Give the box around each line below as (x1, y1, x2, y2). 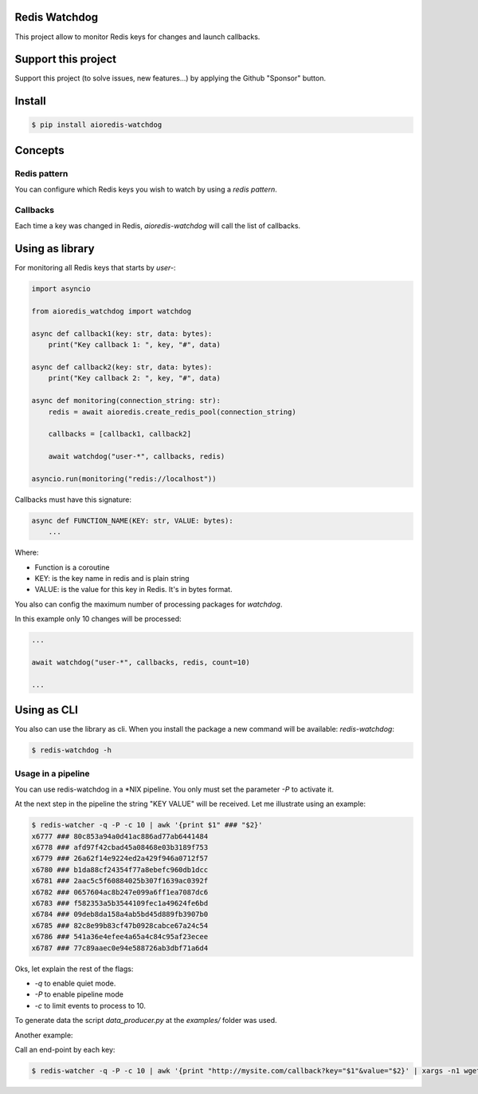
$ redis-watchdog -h (31, 746, 112, 755)
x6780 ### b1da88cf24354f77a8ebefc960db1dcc (31, 865, 209, 874)
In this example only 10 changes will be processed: (14, 614, 182, 624)
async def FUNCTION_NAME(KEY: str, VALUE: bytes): (31, 515, 234, 525)
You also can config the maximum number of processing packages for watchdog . (14, 599, 283, 609)
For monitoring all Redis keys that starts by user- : (14, 263, 176, 273)
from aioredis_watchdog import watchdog (31, 306, 191, 315)
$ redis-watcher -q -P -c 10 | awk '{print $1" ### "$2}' (31, 820, 263, 830)
